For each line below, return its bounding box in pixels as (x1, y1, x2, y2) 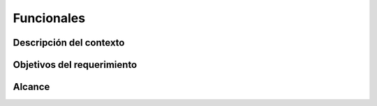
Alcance (13, 81, 50, 93)
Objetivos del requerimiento (13, 59, 138, 71)
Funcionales (13, 10, 86, 26)
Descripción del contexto (13, 37, 125, 48)
